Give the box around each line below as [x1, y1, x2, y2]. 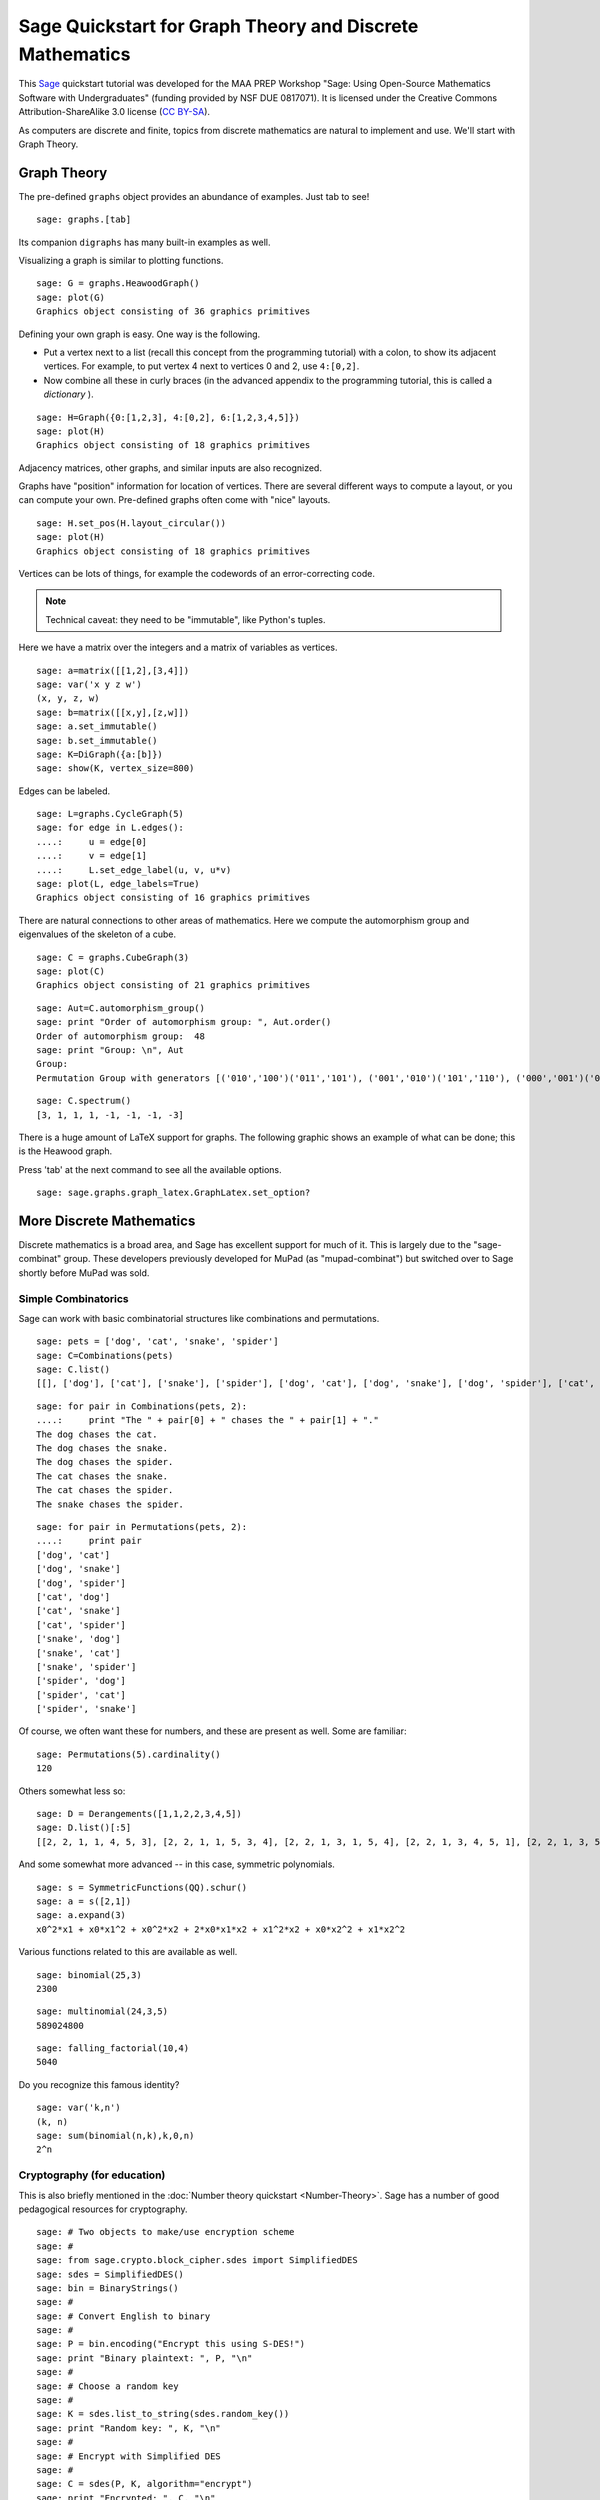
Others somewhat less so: [18, 1785, 126, 1797]
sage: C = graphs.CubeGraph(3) [36, 951, 190, 963]
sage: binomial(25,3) [36, 1969, 142, 1980]
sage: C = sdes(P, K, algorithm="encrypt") [36, 2478, 253, 2490]
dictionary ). [43, 388, 94, 400]
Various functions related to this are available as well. [18, 1946, 238, 1958]
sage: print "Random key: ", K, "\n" [36, 2422, 222, 2434]
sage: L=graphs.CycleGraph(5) [36, 808, 185, 820]
